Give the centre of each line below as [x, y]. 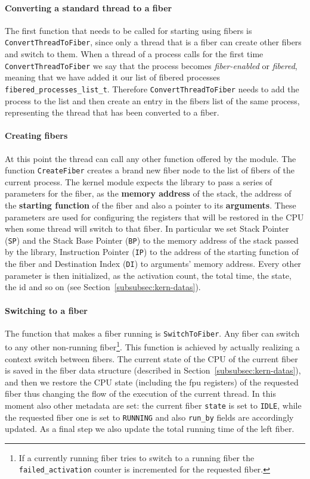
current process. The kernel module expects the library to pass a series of [139, 181]
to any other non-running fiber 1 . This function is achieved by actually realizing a [152, 346]
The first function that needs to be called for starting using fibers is [128, 30]
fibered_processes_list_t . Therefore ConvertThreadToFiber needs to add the [152, 88]
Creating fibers [36, 136]
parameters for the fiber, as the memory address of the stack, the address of [148, 193]
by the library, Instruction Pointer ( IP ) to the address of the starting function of [152, 252]
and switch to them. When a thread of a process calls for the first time [134, 54]
